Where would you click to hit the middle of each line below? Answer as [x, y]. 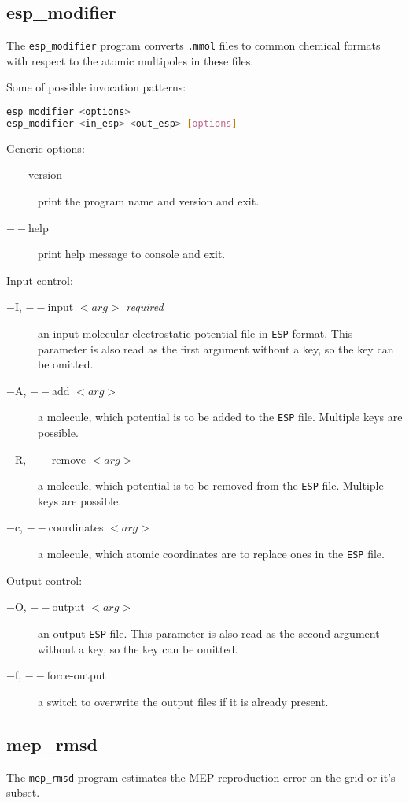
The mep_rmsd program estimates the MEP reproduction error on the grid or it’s [201, 777]
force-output [76, 675]
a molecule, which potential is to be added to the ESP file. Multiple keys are [220, 417]
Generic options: [46, 148]
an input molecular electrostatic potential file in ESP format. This [195, 333]
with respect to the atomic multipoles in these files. [130, 60]
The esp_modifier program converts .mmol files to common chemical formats [193, 45]
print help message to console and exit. [132, 254]
